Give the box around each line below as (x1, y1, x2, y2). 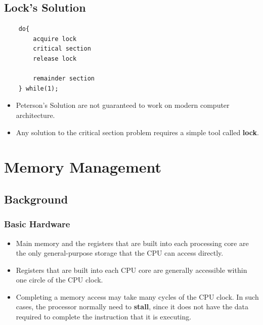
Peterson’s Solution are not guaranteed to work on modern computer (16, 100, 230, 110)
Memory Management (4, 156, 161, 177)
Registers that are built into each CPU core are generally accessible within (16, 264, 247, 275)
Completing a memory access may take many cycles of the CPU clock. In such (16, 291, 259, 302)
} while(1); (18, 85, 59, 92)
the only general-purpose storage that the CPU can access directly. (16, 248, 224, 258)
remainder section (33, 75, 95, 83)
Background (4, 191, 68, 207)
